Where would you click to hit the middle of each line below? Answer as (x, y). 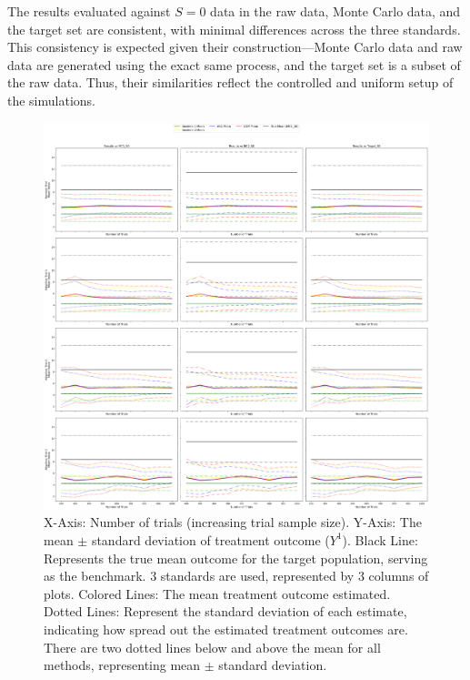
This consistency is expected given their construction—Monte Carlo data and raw (235, 47)
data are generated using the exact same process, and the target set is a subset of (234, 64)
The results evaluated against (89, 11)
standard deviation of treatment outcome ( (210, 539)
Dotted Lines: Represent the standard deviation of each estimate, (225, 611)
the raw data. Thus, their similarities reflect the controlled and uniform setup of (230, 82)
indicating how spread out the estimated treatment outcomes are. (226, 629)
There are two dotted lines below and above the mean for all (212, 647)
